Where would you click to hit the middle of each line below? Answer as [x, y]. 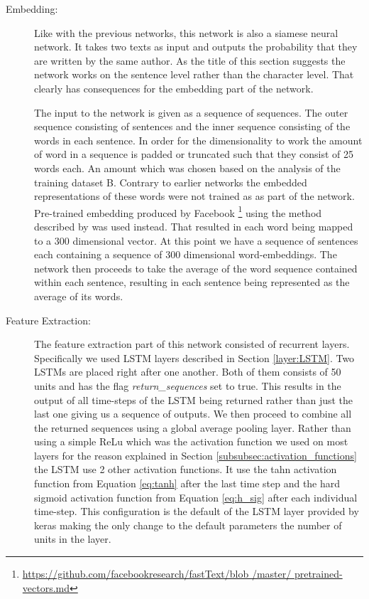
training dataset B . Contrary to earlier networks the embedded [171, 182]
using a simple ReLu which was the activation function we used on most [191, 441]
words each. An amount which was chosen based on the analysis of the [187, 168]
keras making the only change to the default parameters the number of [188, 525]
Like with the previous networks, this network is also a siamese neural [186, 32]
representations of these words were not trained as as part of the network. [194, 196]
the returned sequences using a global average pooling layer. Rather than [193, 427]
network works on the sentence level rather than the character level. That [194, 74]
